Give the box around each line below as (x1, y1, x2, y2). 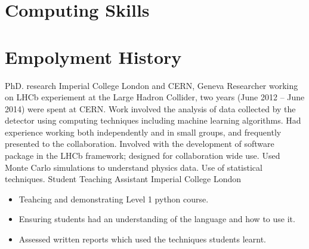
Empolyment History (5, 44, 182, 69)
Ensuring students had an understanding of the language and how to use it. (18, 213, 295, 225)
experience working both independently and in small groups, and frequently (5, 125, 282, 138)
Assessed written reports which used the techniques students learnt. (18, 233, 266, 245)
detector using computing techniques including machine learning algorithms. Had (5, 114, 301, 127)
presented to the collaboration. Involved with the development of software (5, 137, 274, 150)
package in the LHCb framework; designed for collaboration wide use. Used (5, 149, 280, 162)
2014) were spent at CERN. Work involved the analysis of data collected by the (5, 102, 296, 115)
